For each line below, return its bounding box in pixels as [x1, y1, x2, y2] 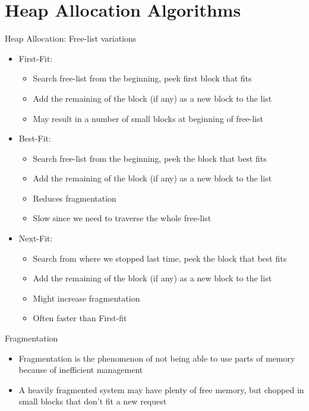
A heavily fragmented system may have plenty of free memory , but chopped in [18, 383, 304, 396]
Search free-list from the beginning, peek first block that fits [33, 72, 252, 84]
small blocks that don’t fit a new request [18, 395, 167, 407]
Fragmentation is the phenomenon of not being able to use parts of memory [18, 352, 295, 364]
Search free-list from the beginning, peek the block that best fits [33, 152, 267, 164]
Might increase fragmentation [33, 291, 140, 304]
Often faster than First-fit [33, 312, 127, 324]
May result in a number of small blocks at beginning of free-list [33, 112, 263, 124]
